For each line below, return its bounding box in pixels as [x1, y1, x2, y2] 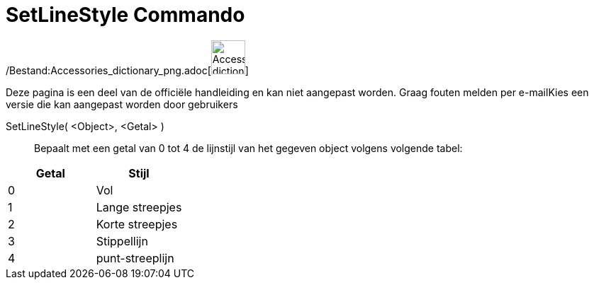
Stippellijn [96, 233, 148, 248]
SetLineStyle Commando [6, 3, 245, 27]
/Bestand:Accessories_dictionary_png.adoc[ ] [6, 64, 249, 76]
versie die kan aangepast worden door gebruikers [6, 98, 238, 110]
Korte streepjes [96, 216, 178, 231]
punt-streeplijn [96, 250, 174, 265]
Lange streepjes [96, 199, 182, 214]
